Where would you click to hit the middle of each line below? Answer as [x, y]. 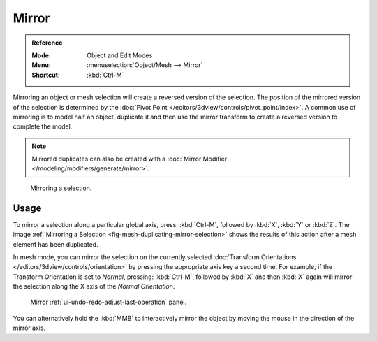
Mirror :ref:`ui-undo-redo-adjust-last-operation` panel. [109, 302]
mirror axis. [29, 328]
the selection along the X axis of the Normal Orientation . [94, 286]
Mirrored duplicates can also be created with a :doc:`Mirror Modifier [130, 159]
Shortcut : [46, 75]
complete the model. [43, 126]
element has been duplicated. [56, 244]
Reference [47, 43]
